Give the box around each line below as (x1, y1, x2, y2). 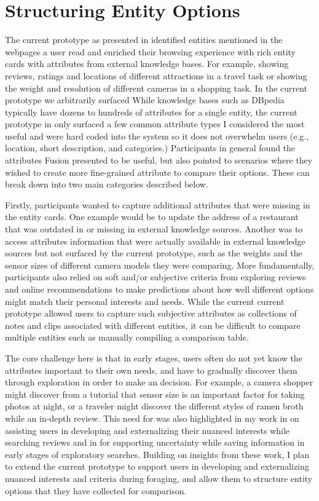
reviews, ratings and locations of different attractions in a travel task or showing (5, 69, 307, 82)
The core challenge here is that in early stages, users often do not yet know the (5, 351, 302, 364)
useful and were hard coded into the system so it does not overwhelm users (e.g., (5, 129, 309, 142)
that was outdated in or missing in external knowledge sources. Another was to (5, 223, 303, 235)
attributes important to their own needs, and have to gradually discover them (5, 363, 297, 376)
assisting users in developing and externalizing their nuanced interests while (5, 424, 290, 436)
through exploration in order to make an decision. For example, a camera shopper (5, 376, 313, 389)
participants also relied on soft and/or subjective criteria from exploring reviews (5, 270, 306, 283)
